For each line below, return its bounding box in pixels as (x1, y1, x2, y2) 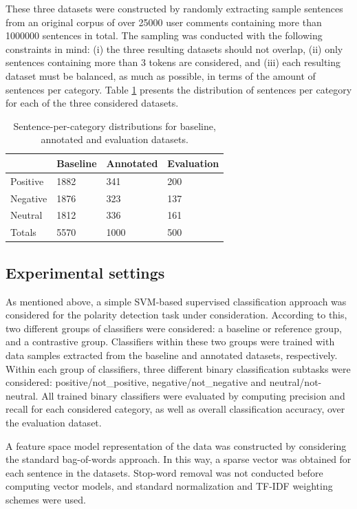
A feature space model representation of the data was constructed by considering (6, 438, 347, 453)
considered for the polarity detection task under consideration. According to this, (6, 307, 347, 322)
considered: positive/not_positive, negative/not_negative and (6, 375, 267, 389)
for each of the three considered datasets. (6, 96, 179, 110)
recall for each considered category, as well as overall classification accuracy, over (6, 402, 345, 416)
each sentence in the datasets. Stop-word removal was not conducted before (6, 465, 323, 479)
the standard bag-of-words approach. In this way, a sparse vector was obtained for (6, 452, 351, 466)
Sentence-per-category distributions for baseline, (13, 118, 216, 133)
